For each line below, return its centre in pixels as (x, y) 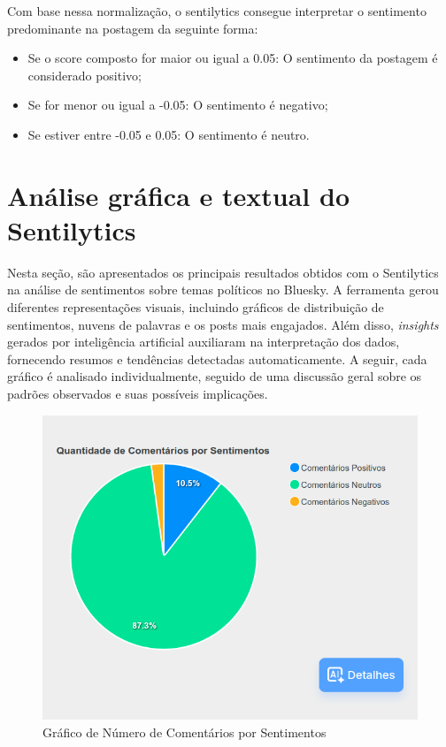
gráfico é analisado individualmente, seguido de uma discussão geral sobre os (215, 376)
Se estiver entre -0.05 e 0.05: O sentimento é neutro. (169, 134)
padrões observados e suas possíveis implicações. (138, 394)
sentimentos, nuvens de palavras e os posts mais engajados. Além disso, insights (223, 324)
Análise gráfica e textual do (178, 195)
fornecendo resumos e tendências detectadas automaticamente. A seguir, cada (217, 358)
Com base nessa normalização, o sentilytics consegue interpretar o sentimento (217, 11)
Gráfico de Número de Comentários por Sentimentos (185, 732)
